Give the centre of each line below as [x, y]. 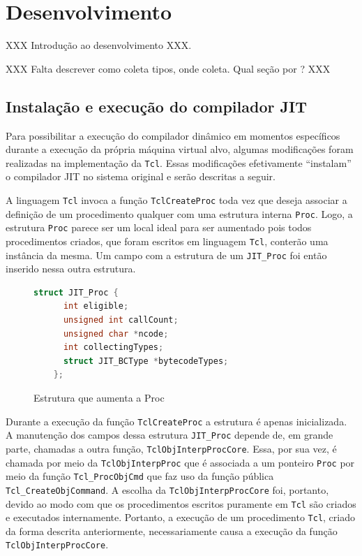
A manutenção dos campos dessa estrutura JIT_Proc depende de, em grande [169, 435]
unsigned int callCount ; [121, 320]
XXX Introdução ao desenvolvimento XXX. [99, 45]
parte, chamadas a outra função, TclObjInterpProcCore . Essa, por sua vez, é [171, 448]
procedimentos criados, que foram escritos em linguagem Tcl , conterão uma [167, 241]
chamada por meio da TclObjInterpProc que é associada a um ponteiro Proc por [180, 462]
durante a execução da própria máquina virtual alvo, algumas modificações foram [180, 149]
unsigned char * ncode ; [116, 334]
